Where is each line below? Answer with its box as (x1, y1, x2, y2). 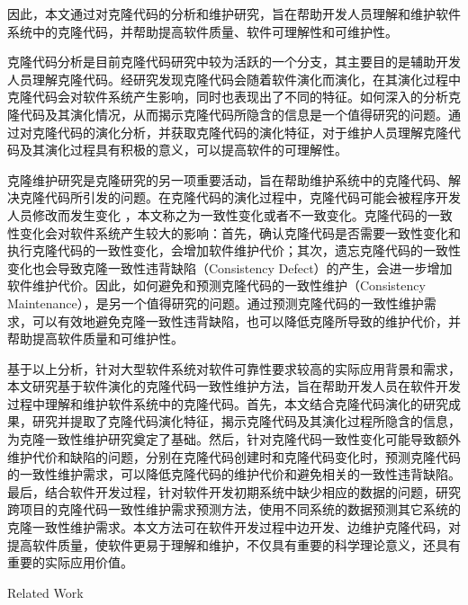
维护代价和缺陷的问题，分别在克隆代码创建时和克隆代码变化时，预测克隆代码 (7, 447, 461, 466)
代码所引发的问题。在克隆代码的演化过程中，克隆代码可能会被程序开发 (44, 188, 461, 207)
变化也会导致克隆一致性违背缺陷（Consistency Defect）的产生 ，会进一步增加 (7, 258, 453, 277)
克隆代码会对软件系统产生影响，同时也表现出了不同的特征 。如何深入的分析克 (7, 87, 461, 106)
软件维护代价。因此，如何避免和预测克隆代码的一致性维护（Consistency (7, 276, 426, 295)
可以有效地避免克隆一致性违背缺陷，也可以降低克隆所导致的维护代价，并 (31, 311, 461, 330)
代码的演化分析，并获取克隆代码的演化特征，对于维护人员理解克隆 (57, 122, 448, 141)
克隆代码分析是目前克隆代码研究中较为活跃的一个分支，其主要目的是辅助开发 (7, 52, 461, 71)
